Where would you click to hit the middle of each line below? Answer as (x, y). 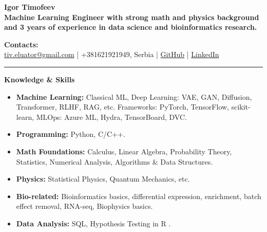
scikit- (241, 107)
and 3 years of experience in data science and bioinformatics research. (131, 27)
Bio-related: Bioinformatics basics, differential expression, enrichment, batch (139, 196)
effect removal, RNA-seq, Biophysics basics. (84, 206)
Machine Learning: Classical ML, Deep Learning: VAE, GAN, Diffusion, (134, 96)
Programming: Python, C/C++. (71, 134)
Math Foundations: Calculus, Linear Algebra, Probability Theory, (124, 151)
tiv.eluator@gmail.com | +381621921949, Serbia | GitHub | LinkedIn (112, 54)
